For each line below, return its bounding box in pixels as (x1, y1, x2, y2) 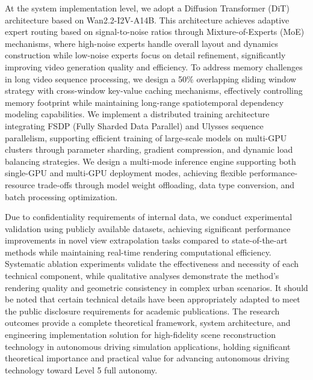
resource (5, 178, 35, 191)
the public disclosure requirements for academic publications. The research (5, 304, 280, 317)
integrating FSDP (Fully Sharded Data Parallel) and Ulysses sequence (5, 119, 264, 132)
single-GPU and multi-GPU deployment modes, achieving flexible (5, 167, 247, 179)
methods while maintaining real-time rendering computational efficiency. (5, 245, 271, 258)
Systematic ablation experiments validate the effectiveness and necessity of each (5, 257, 299, 270)
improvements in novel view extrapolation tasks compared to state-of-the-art (5, 234, 288, 247)
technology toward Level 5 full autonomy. (5, 363, 158, 376)
